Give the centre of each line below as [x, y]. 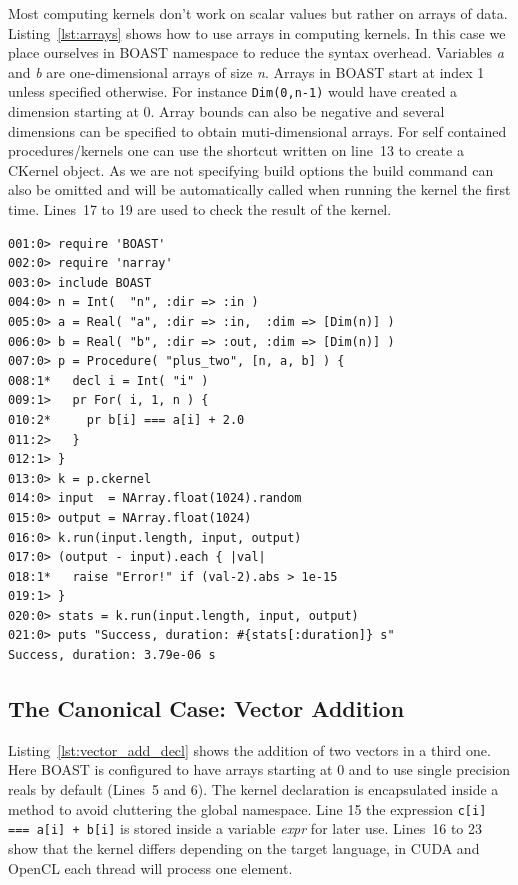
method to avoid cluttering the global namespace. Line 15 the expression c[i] [247, 808]
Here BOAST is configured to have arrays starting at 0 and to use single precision [259, 769]
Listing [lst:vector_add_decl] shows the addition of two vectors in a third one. [249, 749]
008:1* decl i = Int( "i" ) [108, 380]
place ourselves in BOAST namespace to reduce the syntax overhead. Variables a [256, 52]
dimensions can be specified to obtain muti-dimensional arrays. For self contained [257, 130]
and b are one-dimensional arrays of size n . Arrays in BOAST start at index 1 [246, 71]
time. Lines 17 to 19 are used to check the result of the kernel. [200, 209]
